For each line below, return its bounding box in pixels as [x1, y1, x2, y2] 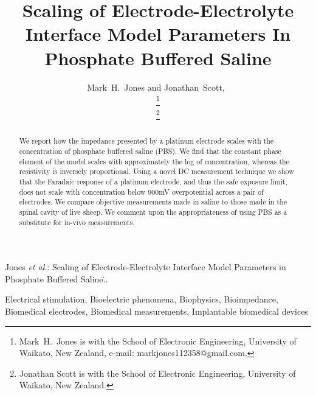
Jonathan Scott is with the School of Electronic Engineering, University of [19, 366, 296, 379]
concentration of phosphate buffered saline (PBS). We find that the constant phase [19, 146, 281, 156]
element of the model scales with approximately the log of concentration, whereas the [19, 156, 289, 166]
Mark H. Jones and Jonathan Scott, [87, 80, 225, 93]
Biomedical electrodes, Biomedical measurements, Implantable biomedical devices [5, 305, 308, 318]
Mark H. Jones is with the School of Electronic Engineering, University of [19, 334, 297, 347]
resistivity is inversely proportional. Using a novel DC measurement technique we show [19, 166, 294, 177]
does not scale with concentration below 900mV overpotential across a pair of [19, 186, 264, 197]
